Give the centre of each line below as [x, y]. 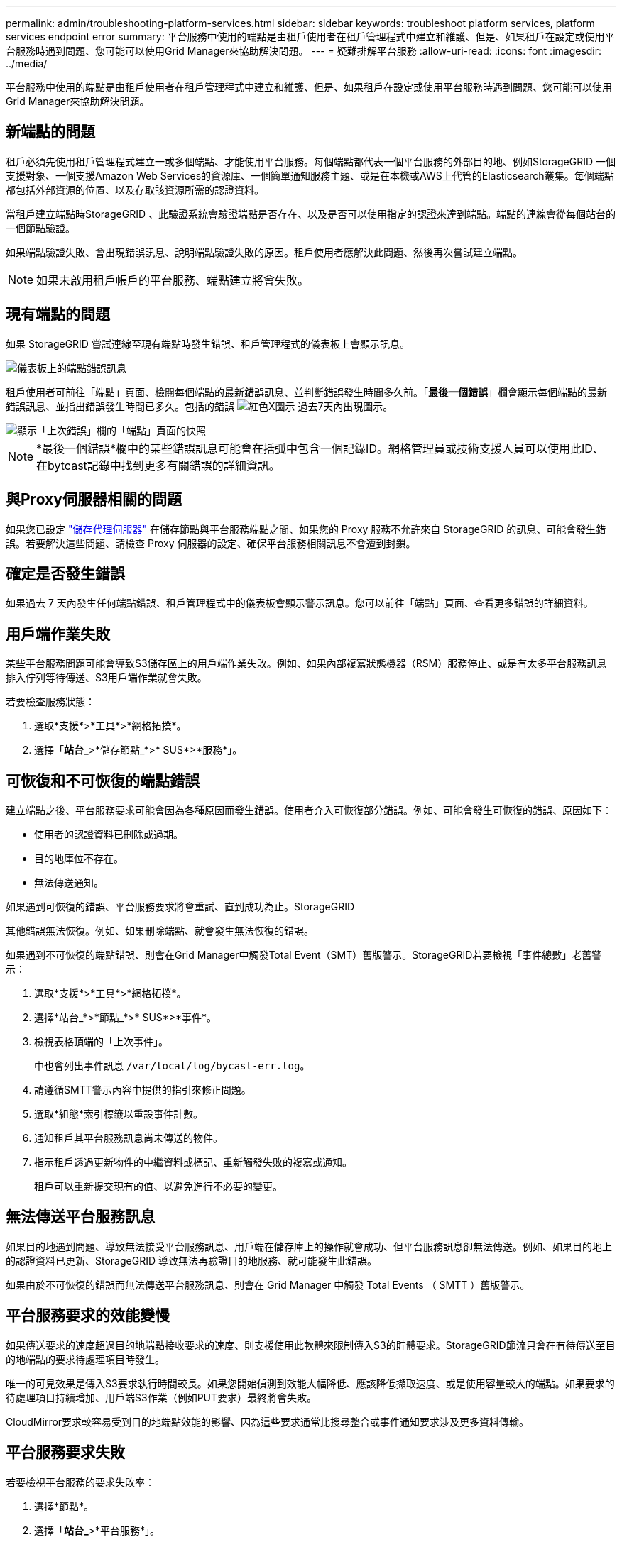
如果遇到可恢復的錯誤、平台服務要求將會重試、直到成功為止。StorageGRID [180, 907]
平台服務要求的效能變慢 [88, 1316]
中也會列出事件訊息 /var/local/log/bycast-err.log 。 [172, 1066]
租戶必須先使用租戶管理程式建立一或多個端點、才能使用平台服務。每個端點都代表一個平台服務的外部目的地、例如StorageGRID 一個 [311, 161]
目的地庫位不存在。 [79, 859]
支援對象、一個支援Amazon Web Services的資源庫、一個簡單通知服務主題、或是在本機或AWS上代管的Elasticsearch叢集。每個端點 [310, 175]
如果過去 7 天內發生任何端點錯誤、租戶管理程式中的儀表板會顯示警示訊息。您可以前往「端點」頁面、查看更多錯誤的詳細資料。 [300, 603]
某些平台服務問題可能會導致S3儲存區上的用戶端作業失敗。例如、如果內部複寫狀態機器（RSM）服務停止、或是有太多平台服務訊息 [306, 663]
